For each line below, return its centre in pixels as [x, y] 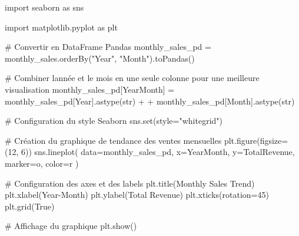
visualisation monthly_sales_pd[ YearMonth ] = [90, 89]
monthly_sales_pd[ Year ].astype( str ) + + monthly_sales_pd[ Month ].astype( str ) [150, 101]
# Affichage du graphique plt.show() [71, 226]
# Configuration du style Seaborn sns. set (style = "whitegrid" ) [114, 121]
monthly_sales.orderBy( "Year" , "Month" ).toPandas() [100, 58]
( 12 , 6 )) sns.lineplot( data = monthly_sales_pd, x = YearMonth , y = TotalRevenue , [150, 152]
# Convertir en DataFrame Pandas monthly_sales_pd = [108, 47]
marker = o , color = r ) [42, 163]
